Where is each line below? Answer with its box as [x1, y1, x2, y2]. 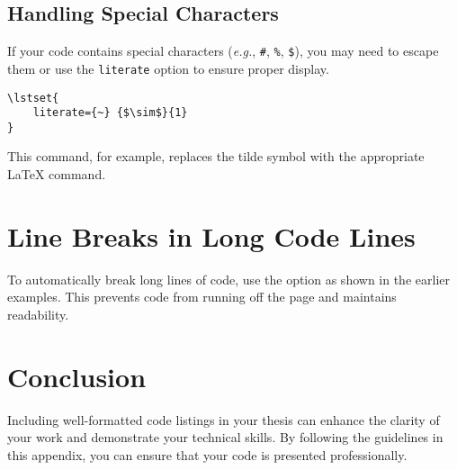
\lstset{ [7, 91, 59, 104]
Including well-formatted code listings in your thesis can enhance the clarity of [7, 410, 440, 429]
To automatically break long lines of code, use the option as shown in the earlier [7, 269, 450, 288]
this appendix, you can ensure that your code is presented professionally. [7, 445, 408, 464]
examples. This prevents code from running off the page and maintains [7, 287, 397, 306]
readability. [7, 304, 69, 323]
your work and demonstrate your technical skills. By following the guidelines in [7, 428, 444, 447]
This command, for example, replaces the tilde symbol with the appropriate [7, 147, 425, 166]
